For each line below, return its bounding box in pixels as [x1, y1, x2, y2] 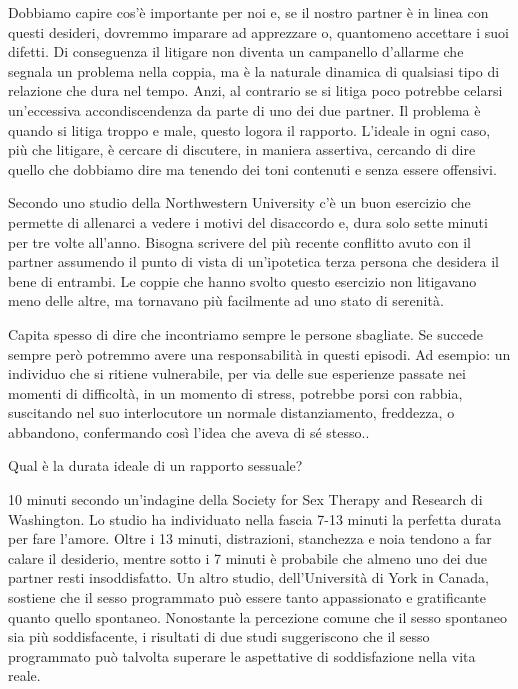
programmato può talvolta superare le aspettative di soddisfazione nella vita [8, 645, 476, 666]
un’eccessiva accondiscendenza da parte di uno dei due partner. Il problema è [8, 99, 481, 120]
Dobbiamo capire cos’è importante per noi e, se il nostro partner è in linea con [8, 2, 489, 22]
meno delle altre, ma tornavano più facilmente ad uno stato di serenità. [8, 290, 444, 311]
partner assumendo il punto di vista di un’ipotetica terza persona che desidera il [8, 251, 499, 272]
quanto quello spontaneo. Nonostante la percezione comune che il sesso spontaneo [8, 606, 508, 627]
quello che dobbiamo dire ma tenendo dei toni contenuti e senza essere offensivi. [8, 158, 497, 179]
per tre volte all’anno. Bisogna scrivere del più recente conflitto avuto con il [8, 231, 471, 252]
